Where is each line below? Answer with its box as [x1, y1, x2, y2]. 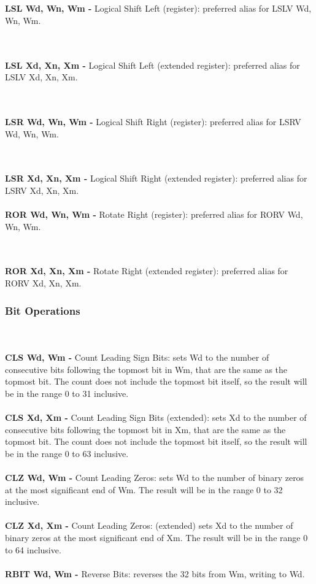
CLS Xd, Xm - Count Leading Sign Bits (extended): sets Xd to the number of [5, 411, 307, 424]
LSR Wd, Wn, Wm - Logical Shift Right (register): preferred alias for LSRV [5, 115, 301, 128]
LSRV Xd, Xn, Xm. [5, 183, 79, 196]
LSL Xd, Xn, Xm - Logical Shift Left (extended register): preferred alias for [5, 58, 300, 71]
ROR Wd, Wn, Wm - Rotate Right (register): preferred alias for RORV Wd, [5, 208, 303, 221]
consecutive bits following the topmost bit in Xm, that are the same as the [5, 423, 286, 436]
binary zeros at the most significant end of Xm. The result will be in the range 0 [5, 531, 308, 544]
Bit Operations [5, 302, 80, 318]
